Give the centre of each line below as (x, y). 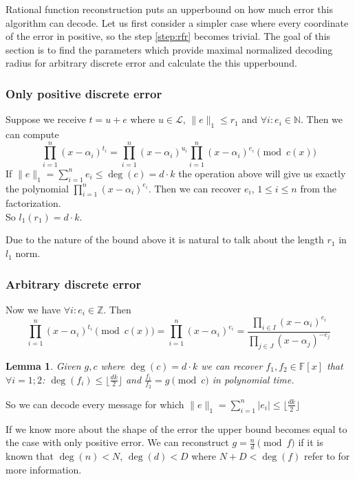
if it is (311, 442)
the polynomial (37, 188)
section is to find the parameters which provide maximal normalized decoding (169, 49)
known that (30, 456)
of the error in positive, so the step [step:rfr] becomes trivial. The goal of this (168, 36)
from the (318, 188)
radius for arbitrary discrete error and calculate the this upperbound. (151, 63)
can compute (32, 134)
